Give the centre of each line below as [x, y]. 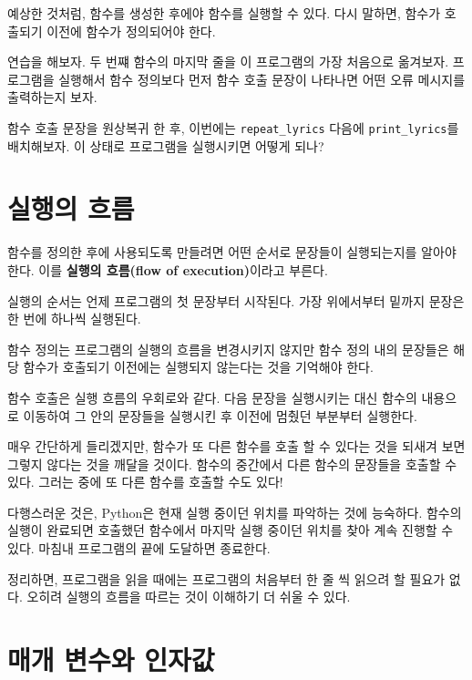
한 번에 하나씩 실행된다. [74, 319]
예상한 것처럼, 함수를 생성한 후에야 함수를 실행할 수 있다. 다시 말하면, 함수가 [224, 13]
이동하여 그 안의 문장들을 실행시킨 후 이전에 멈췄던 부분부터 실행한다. [220, 415]
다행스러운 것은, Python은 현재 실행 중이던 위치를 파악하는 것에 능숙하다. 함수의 [235, 512]
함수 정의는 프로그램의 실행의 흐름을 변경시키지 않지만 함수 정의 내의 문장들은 [228, 349]
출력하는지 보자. [52, 97]
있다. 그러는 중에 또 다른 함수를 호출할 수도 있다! [145, 482]
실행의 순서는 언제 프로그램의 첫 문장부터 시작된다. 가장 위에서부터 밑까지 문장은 [236, 300]
